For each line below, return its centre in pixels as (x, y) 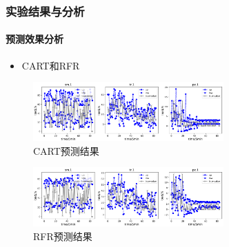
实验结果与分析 (45, 11)
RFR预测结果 (63, 236)
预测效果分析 (34, 39)
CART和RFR (51, 65)
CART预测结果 (66, 150)
